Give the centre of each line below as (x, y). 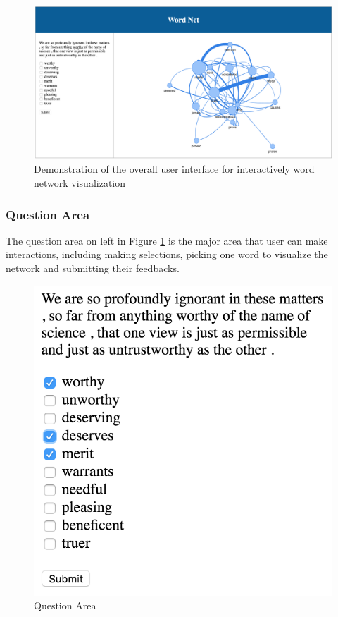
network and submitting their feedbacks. (93, 268)
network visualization (80, 182)
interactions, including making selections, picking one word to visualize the (167, 254)
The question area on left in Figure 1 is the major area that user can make (167, 240)
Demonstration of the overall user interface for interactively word (174, 169)
